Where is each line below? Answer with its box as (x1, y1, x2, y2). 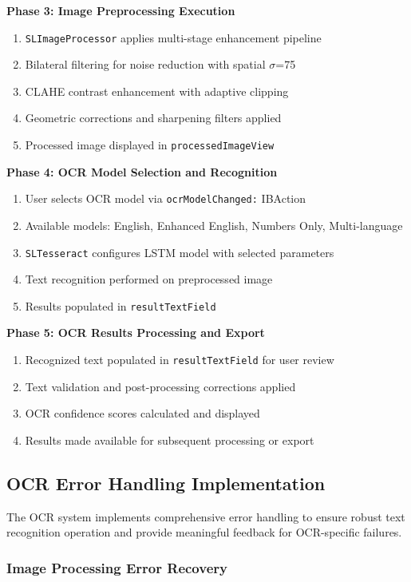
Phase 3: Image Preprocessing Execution (6, 2, 235, 18)
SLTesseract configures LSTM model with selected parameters (25, 243, 334, 260)
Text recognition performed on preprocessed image (25, 271, 273, 287)
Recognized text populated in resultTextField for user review (25, 351, 334, 368)
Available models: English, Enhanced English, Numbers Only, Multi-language (25, 216, 403, 233)
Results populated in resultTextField (25, 297, 216, 314)
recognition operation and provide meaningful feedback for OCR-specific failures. (6, 524, 402, 540)
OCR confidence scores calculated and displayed (25, 405, 260, 422)
